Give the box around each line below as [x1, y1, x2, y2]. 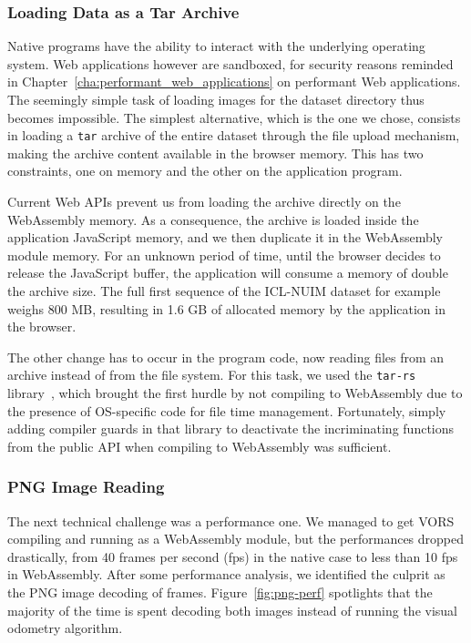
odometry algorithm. [7, 618, 123, 638]
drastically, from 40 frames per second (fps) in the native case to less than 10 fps [7, 546, 458, 566]
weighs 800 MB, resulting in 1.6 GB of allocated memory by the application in [7, 299, 445, 318]
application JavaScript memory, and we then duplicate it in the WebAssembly [7, 228, 444, 247]
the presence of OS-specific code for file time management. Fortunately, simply [7, 401, 446, 420]
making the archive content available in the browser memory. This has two [7, 143, 424, 162]
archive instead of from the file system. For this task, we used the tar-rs [7, 365, 416, 384]
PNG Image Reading [7, 475, 165, 498]
